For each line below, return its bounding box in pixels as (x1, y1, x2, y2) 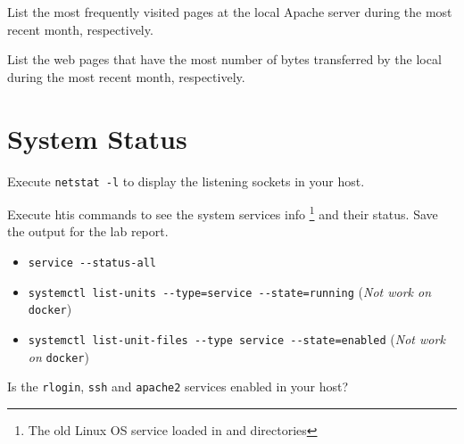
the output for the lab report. (7, 222, 169, 241)
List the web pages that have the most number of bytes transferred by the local (7, 50, 442, 69)
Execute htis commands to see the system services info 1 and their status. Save (7, 202, 438, 223)
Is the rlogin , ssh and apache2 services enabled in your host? (7, 377, 349, 396)
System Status (7, 119, 187, 156)
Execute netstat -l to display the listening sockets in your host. (7, 171, 365, 190)
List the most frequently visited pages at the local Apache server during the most (7, 3, 452, 21)
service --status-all (28, 257, 156, 269)
